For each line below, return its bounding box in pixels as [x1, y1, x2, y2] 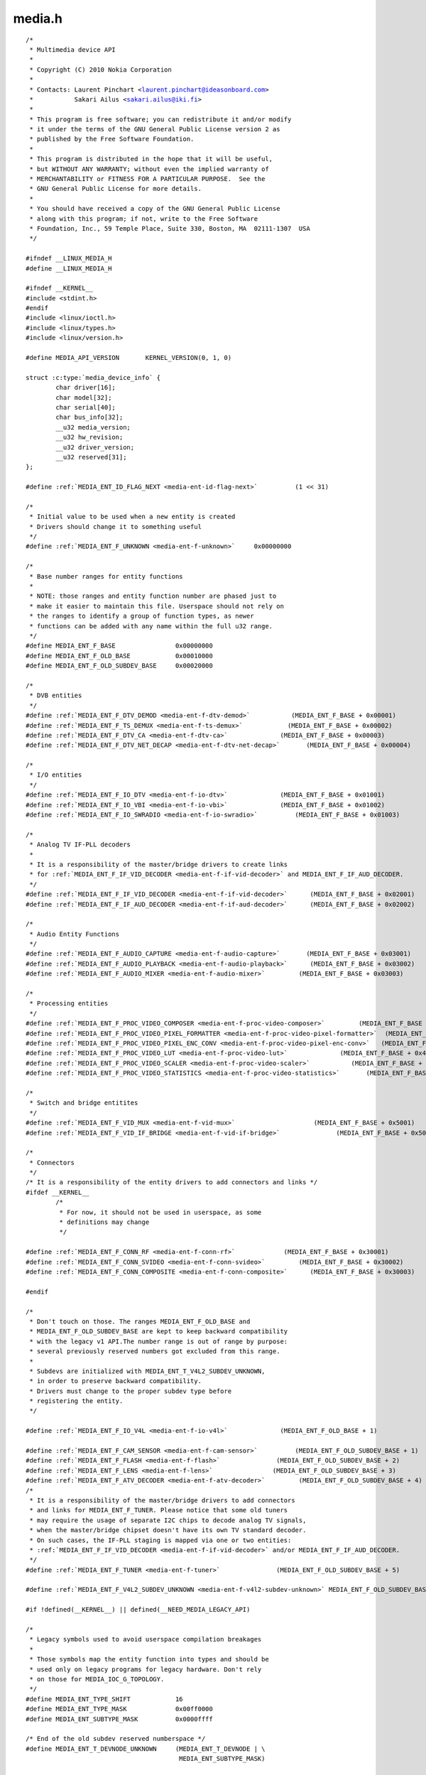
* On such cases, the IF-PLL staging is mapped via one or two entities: [29, 1536, 292, 1544]
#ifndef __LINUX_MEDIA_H [26, 254, 112, 263]
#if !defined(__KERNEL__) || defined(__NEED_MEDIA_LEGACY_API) [26, 1605, 251, 1614]
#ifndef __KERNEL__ [26, 284, 94, 293]
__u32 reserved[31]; [55, 453, 127, 461]
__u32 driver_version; [55, 443, 135, 451]
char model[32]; [55, 393, 112, 401]
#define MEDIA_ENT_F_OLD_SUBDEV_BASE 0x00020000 [26, 662, 213, 670]
